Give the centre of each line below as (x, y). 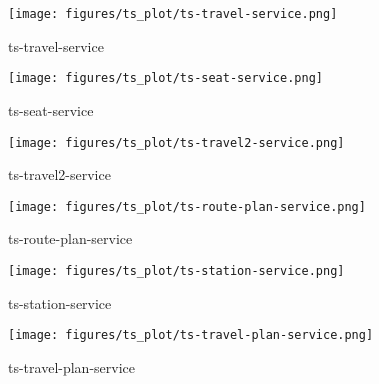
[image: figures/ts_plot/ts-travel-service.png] (173, 14)
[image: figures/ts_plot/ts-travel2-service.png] (176, 142)
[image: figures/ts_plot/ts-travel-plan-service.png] (191, 335)
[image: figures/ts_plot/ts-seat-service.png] (165, 78)
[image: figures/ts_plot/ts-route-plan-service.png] (187, 206)
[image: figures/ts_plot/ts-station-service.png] (176, 271)
